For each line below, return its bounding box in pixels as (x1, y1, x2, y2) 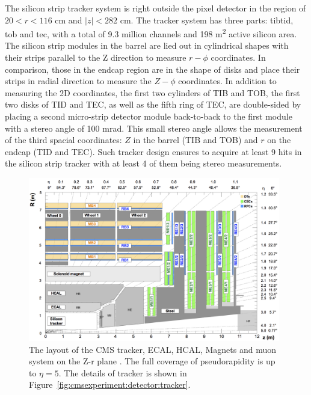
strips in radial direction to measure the (5, 75, 152, 87)
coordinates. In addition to (178, 75, 277, 87)
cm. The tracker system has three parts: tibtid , (120, 13, 294, 26)
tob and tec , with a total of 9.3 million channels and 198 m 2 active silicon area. (5, 26, 297, 40)
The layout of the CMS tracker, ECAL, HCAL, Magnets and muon (29, 343, 277, 355)
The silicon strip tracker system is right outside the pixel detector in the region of (5, 2, 306, 14)
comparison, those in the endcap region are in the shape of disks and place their (5, 63, 300, 75)
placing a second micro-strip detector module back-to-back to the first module (5, 110, 292, 122)
